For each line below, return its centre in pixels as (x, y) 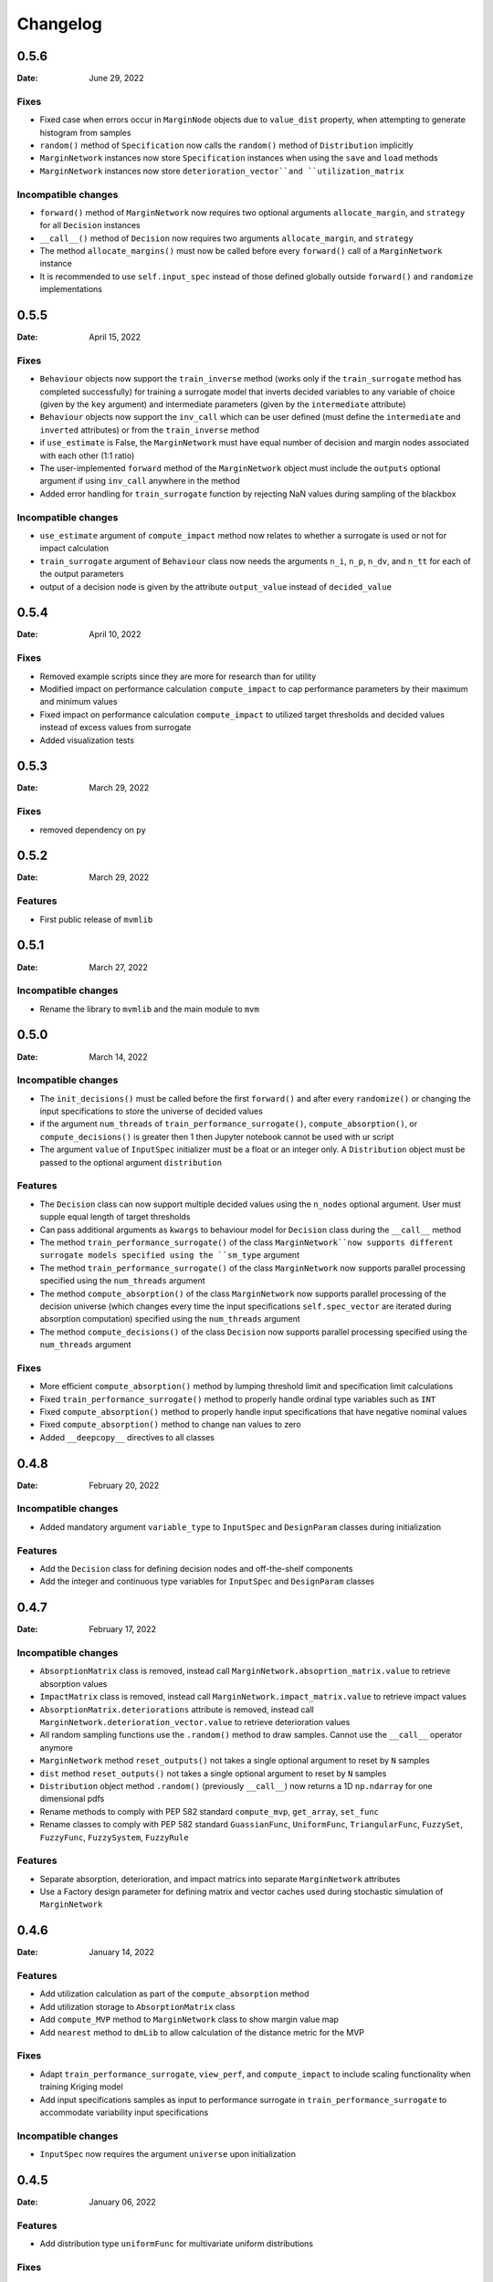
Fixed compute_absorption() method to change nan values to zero (170, 1425)
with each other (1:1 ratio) (87, 455)
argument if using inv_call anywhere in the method (140, 481)
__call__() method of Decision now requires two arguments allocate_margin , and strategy (227, 238)
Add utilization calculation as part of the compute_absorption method (174, 1994)
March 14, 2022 (118, 1057)
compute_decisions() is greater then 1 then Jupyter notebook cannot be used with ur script (217, 1136)
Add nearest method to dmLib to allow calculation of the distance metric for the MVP (202, 2032)
